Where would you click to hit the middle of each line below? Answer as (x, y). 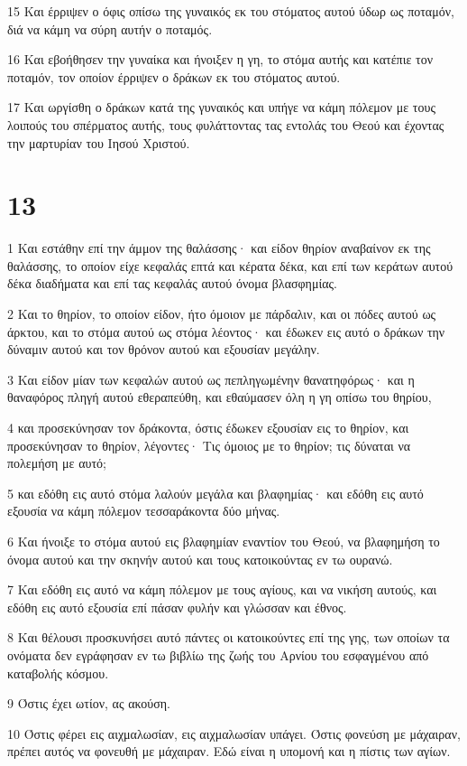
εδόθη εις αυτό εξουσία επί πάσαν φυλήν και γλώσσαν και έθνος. (177, 607)
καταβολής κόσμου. (58, 673)
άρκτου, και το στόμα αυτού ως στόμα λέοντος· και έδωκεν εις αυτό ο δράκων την (226, 331)
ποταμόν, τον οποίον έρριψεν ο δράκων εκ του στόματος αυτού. (174, 76)
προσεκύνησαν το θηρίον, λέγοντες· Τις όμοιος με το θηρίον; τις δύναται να (209, 445)
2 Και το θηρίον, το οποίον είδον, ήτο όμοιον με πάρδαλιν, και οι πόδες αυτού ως (222, 314)
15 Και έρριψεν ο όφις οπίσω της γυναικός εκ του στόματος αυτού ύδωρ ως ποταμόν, (231, 11)
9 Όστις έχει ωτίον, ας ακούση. (89, 703)
